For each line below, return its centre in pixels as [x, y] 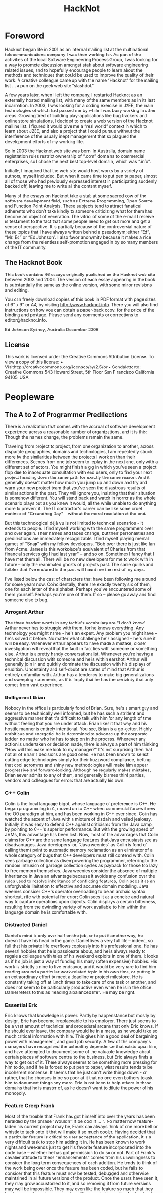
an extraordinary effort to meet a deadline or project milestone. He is [74, 977]
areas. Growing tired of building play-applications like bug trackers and [76, 115]
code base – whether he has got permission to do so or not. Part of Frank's [80, 1153]
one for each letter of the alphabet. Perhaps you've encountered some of [78, 589]
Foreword [25, 36]
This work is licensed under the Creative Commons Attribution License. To [80, 356]
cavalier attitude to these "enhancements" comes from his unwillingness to [80, 1158]
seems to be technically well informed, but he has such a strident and [75, 713]
